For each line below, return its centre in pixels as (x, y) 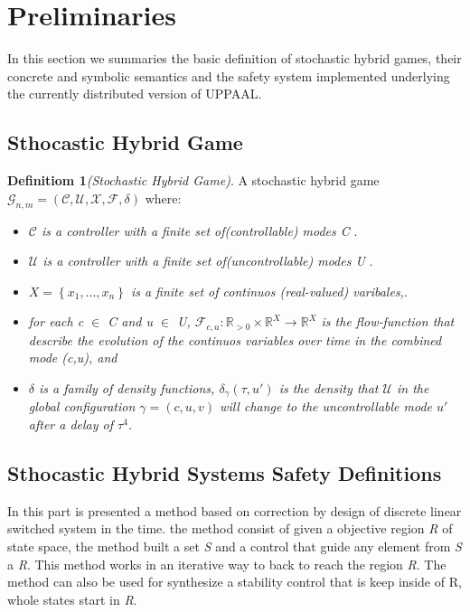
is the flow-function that (388, 321)
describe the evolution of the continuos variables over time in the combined (235, 339)
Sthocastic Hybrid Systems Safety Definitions (225, 472)
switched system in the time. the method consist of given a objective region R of (230, 528)
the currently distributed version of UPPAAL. (135, 94)
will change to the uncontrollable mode (326, 406)
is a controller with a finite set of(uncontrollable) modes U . (208, 261)
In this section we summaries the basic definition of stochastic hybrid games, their (235, 58)
